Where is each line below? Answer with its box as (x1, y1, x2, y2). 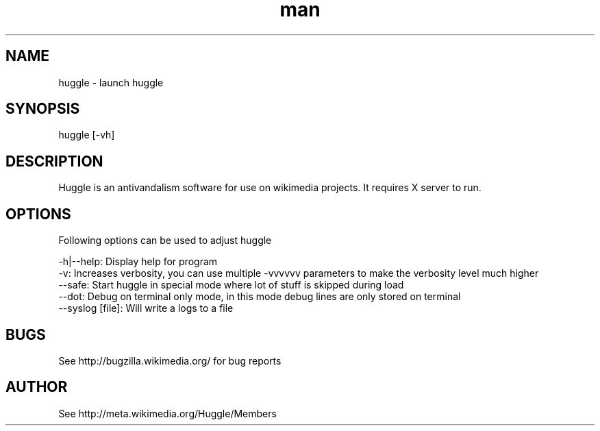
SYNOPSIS (5, 100, 80, 118)
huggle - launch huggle (58, 76, 164, 88)
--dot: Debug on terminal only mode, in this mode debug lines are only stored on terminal (58, 291, 461, 303)
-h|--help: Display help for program (58, 256, 218, 268)
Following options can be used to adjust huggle (58, 234, 272, 247)
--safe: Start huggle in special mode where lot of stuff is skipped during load (58, 279, 404, 291)
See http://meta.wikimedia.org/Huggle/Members (58, 407, 277, 419)
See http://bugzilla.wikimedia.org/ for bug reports (58, 354, 282, 367)
